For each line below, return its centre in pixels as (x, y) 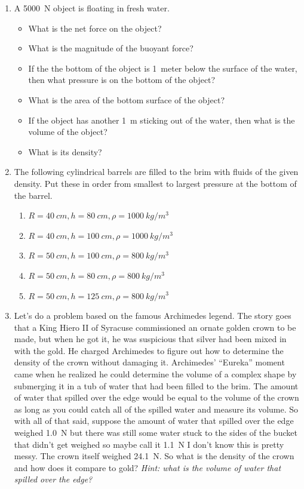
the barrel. (33, 195)
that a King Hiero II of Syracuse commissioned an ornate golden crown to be (155, 327)
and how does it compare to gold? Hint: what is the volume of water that (148, 467)
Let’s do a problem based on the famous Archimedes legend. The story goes (153, 316)
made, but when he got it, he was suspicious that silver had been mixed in (150, 339)
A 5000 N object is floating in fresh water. (92, 8)
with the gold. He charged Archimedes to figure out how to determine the (149, 350)
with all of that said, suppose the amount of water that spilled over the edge (154, 421)
